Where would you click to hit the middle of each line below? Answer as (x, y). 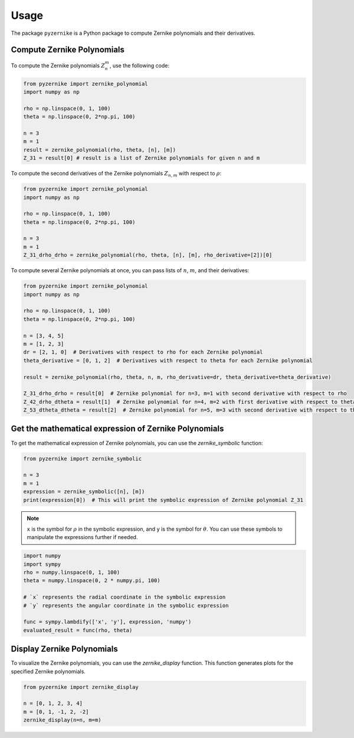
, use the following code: (140, 66)
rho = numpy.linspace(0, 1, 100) (72, 572)
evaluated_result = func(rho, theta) (78, 630)
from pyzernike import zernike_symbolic (82, 458)
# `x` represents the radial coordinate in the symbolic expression (124, 597)
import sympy (42, 564)
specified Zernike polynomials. (48, 671)
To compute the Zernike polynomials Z (58, 66)
